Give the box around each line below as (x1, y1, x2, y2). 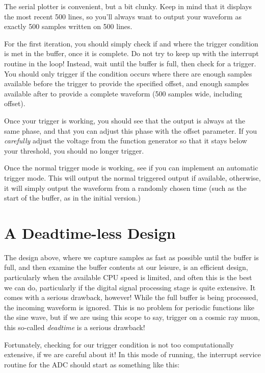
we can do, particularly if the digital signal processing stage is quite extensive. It (4, 282, 256, 292)
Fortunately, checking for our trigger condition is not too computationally (4, 339, 234, 350)
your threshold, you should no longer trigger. (4, 145, 144, 156)
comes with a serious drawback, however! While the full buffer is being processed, (4, 292, 258, 303)
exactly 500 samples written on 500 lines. (4, 21, 132, 32)
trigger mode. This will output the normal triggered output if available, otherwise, (4, 172, 261, 183)
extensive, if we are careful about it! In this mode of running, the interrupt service (4, 349, 261, 360)
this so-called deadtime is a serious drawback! (4, 321, 145, 332)
